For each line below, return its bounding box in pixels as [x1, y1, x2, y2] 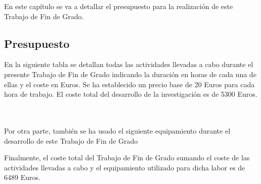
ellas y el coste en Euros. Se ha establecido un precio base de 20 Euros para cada [4, 79, 255, 89]
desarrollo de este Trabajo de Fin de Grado [4, 135, 138, 146]
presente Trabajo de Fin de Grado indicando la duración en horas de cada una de [4, 69, 256, 79]
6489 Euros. [4, 172, 40, 182]
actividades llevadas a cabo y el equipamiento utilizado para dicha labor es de [4, 162, 245, 172]
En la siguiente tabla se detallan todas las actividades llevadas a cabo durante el [4, 59, 253, 70]
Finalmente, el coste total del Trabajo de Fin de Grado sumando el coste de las [4, 152, 250, 163]
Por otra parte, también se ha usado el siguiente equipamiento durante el [4, 125, 231, 136]
